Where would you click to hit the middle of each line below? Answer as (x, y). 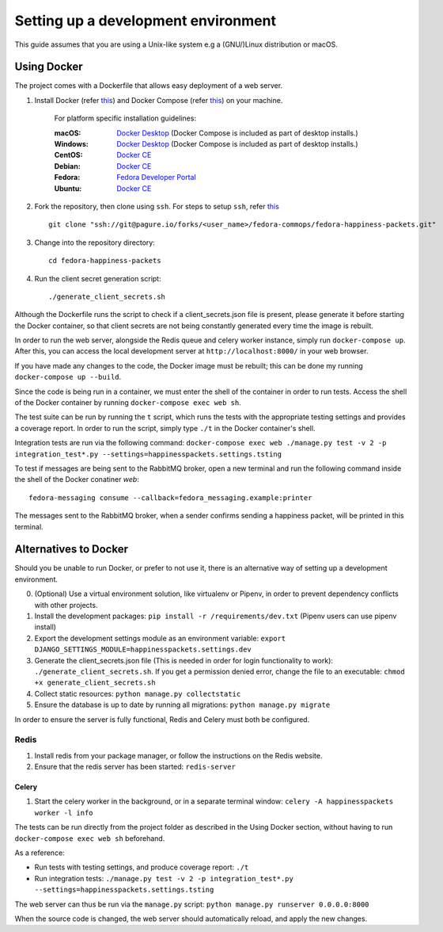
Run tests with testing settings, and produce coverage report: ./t (142, 867)
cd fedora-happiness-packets (105, 261)
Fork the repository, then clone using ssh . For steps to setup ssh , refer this (157, 206)
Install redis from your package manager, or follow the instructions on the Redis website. (178, 755)
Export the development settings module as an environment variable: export (160, 638)
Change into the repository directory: (95, 243)
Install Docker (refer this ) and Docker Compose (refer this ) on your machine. (159, 100)
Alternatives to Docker (71, 550)
